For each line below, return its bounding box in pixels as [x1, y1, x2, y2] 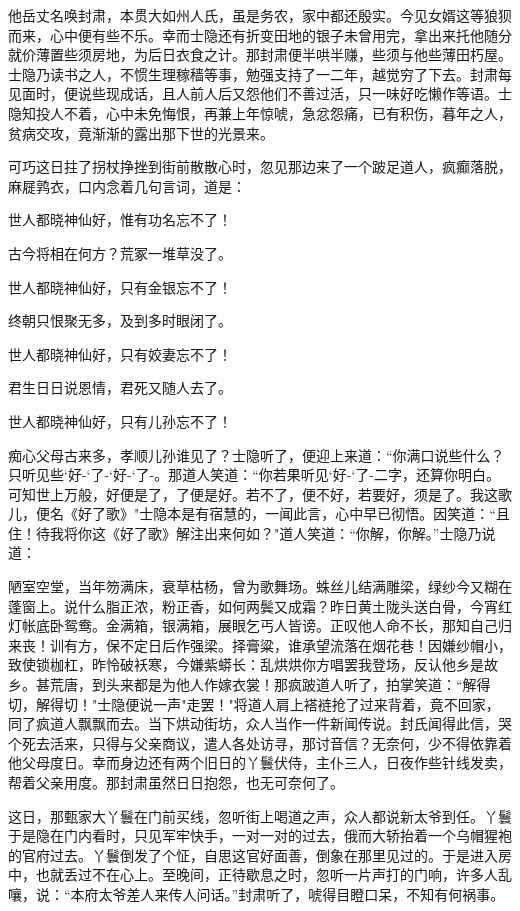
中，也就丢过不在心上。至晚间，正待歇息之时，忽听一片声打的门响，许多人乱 [8, 864, 512, 885]
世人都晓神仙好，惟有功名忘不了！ [8, 209, 232, 230]
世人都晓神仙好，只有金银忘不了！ [8, 276, 232, 297]
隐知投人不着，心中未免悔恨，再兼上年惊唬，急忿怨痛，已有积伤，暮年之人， [8, 102, 512, 123]
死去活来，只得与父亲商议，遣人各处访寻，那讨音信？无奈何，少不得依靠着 [21, 732, 512, 753]
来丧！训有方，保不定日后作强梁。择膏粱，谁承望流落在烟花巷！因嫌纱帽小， [8, 634, 512, 655]
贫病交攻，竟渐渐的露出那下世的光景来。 [8, 122, 274, 143]
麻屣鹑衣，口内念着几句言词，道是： [8, 175, 246, 196]
